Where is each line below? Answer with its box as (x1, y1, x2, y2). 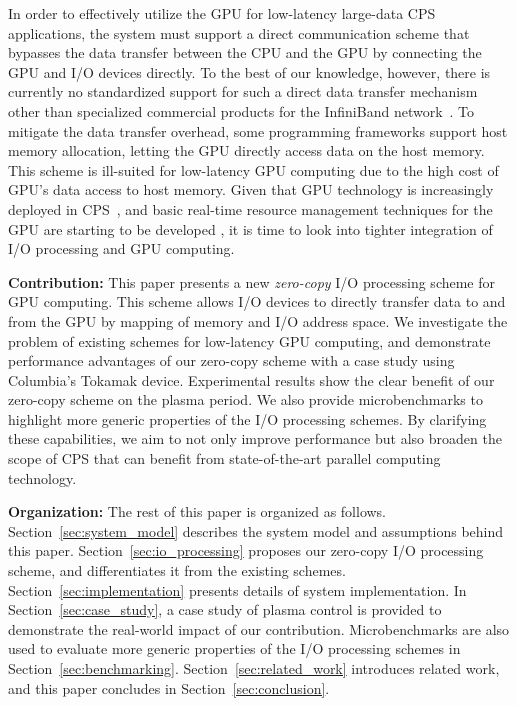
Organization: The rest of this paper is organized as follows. (8, 501, 387, 522)
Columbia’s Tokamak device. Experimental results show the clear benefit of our (8, 369, 495, 390)
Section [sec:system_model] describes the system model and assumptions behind (8, 520, 504, 541)
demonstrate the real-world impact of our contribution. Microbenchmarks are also (8, 618, 510, 639)
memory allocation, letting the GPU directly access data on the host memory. (8, 140, 485, 161)
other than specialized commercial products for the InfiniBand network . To (8, 100, 475, 121)
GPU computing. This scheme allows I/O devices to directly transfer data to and (8, 291, 506, 312)
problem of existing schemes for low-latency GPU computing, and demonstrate (8, 330, 491, 351)
